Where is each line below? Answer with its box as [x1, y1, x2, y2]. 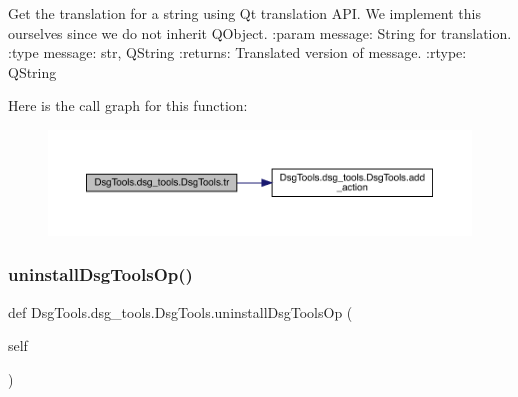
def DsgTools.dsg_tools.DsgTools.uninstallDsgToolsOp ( [8, 301, 353, 322]
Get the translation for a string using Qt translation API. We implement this [8, 3, 481, 23]
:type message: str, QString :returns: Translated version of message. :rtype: [8, 42, 467, 63]
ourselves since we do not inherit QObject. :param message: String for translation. [8, 22, 512, 43]
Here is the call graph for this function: [8, 95, 248, 116]
